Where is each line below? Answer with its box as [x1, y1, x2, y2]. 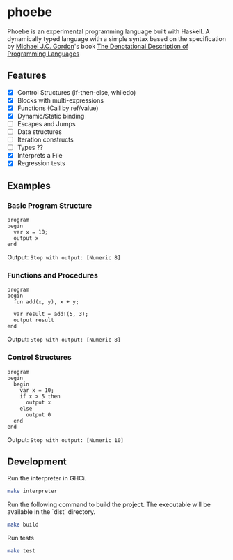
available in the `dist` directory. [7, 508, 96, 516]
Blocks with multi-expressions [17, 96, 104, 105]
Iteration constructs [17, 135, 74, 144]
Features [7, 70, 47, 82]
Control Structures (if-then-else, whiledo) [17, 88, 136, 96]
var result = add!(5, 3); [13, 311, 89, 318]
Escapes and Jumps [17, 120, 76, 128]
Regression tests [17, 159, 66, 167]
